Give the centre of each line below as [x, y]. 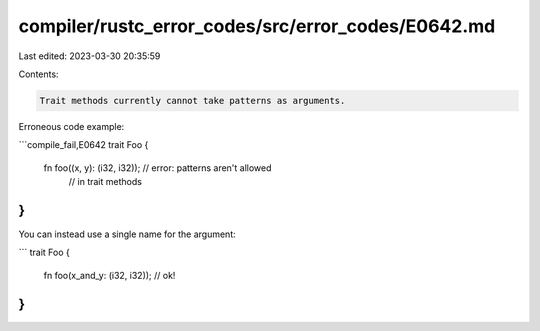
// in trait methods [105, 182]
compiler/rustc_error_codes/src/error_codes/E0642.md [257, 26]
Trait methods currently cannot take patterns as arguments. [192, 100]
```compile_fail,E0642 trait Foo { [83, 145]
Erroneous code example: [71, 126]
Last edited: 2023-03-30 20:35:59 [89, 56]
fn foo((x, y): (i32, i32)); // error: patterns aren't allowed [157, 167]
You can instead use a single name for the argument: [127, 234]
